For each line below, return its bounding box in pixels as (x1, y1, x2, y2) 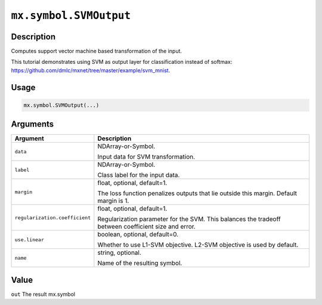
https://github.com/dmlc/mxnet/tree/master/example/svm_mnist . (11, 66, 171, 74)
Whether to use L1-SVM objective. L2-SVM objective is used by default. (97, 241, 299, 249)
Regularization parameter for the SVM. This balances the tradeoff (97, 215, 281, 223)
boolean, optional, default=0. (97, 230, 179, 239)
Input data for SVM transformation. (97, 153, 196, 161)
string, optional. (97, 248, 141, 257)
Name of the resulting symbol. (97, 259, 182, 267)
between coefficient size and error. (97, 223, 196, 231)
